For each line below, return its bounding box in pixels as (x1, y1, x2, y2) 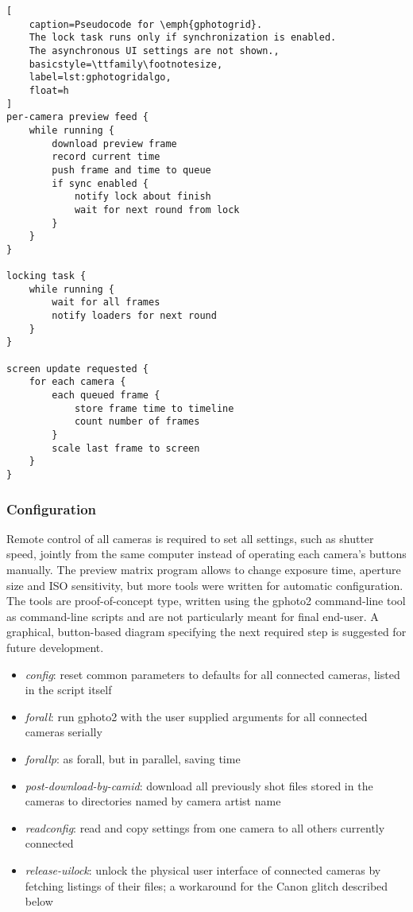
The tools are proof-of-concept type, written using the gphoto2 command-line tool (6, 592, 406, 609)
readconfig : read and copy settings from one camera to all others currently (25, 819, 385, 836)
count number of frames (74, 416, 200, 428)
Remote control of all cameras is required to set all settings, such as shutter (6, 530, 374, 546)
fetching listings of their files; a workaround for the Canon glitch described (25, 877, 388, 894)
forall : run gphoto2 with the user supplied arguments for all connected (25, 708, 368, 724)
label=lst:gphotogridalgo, (29, 72, 172, 83)
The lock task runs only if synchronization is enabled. (29, 32, 337, 44)
